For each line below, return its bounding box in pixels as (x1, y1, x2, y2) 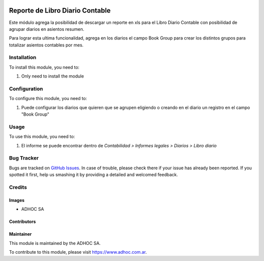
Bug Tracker (9, 155, 39, 161)
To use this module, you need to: (9, 134, 75, 140)
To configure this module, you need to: (9, 96, 88, 101)
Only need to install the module (21, 73, 84, 79)
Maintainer (9, 231, 32, 237)
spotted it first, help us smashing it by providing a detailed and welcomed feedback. (9, 172, 178, 178)
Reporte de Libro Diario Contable (9, 6, 111, 15)
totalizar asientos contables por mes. (9, 42, 84, 48)
